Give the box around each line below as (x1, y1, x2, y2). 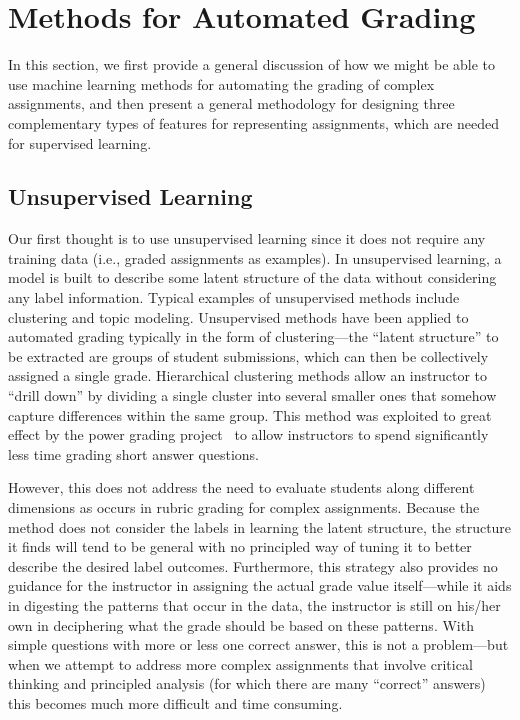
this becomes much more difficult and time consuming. (8, 692, 343, 713)
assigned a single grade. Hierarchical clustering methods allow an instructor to (8, 365, 488, 386)
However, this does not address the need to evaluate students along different (8, 477, 475, 498)
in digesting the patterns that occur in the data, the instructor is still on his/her (8, 594, 501, 615)
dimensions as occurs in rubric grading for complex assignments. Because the (8, 497, 480, 518)
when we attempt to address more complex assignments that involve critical (8, 653, 473, 674)
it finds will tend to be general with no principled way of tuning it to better (8, 536, 472, 557)
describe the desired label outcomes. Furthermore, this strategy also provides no (8, 555, 498, 576)
